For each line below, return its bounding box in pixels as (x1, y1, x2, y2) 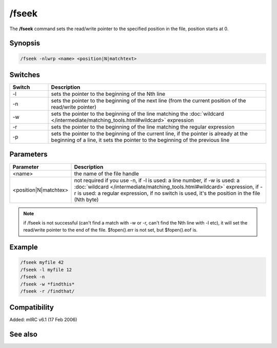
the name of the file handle (74, 170, 140, 177)
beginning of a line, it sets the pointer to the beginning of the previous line (51, 136, 230, 144)
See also (9, 330, 38, 339)
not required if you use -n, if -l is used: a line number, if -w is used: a (74, 177, 240, 184)
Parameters (9, 150, 48, 159)
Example (9, 243, 38, 252)
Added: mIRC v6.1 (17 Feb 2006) (9, 317, 77, 323)
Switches (9, 70, 41, 79)
